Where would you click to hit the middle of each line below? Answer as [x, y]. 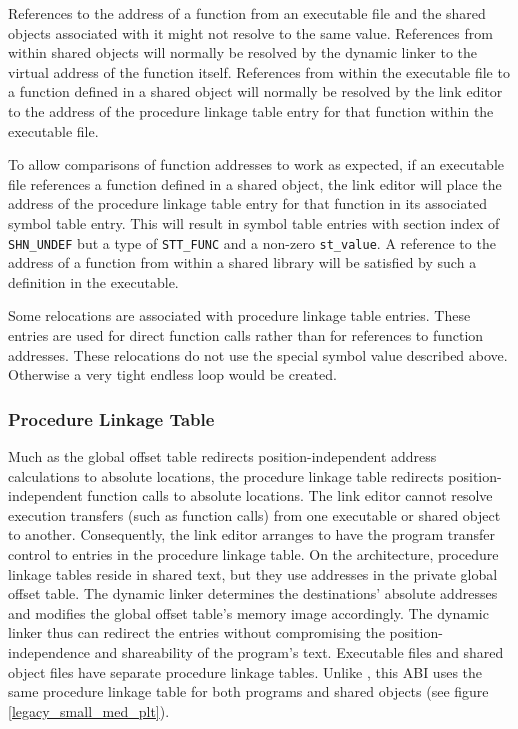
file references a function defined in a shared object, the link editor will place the [255, 183]
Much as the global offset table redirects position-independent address [222, 455]
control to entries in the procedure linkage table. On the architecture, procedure [253, 553]
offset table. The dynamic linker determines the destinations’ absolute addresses [253, 593]
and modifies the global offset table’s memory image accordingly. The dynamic [248, 612]
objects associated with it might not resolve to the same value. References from [250, 32]
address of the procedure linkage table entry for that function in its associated [247, 203]
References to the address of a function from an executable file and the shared [247, 13]
